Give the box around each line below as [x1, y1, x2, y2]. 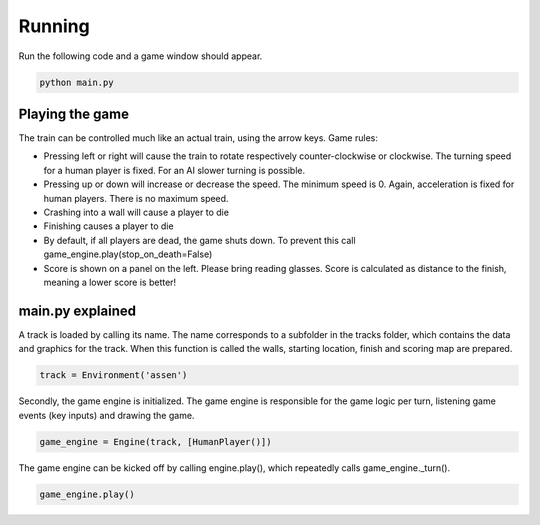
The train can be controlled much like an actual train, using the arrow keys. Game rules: [18, 132, 379, 144]
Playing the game [18, 105, 130, 122]
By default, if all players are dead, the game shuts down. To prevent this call [43, 234, 356, 246]
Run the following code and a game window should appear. [18, 50, 263, 62]
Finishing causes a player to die [43, 220, 174, 232]
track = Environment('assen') [39, 370, 188, 381]
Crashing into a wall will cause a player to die [43, 206, 230, 218]
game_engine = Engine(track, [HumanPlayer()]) [39, 436, 272, 447]
